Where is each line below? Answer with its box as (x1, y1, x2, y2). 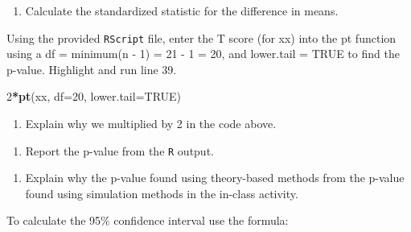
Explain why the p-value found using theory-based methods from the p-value (25, 169, 405, 186)
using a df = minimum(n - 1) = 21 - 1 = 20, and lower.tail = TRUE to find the (6, 45, 400, 62)
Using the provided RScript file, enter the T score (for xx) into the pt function (6, 29, 397, 46)
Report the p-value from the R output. (25, 142, 214, 159)
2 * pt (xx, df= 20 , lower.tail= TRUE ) (6, 88, 182, 105)
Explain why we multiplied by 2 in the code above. (25, 115, 277, 132)
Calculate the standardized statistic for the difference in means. (25, 2, 339, 19)
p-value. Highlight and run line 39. (6, 60, 177, 77)
